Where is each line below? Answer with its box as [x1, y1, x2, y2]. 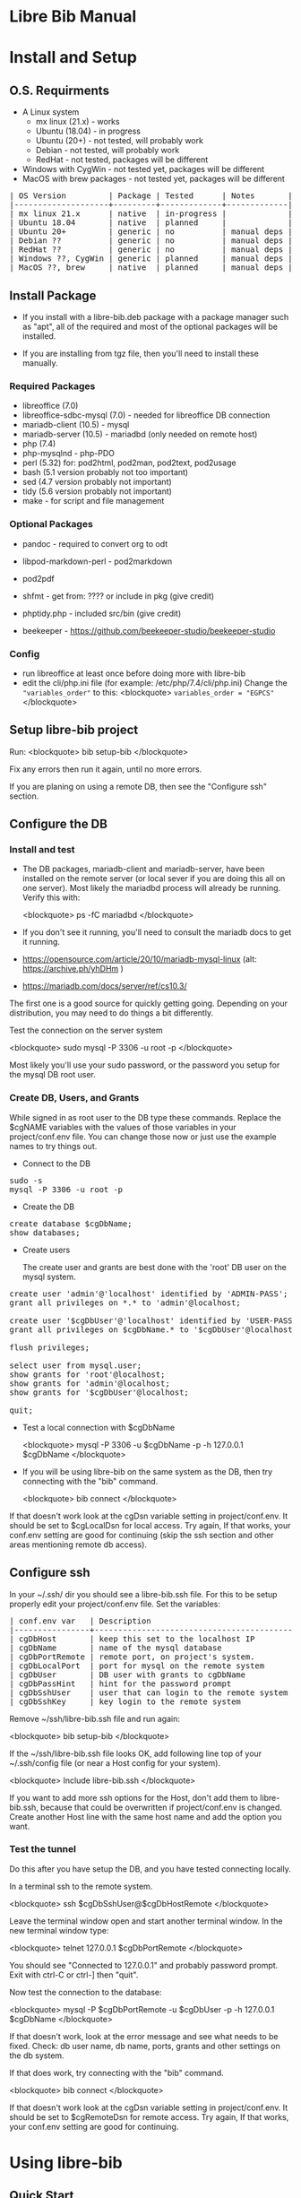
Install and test [9, 844, 75, 856]
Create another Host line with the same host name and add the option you [9, 1811, 282, 1822]
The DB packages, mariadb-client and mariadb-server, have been [21, 863, 265, 875]
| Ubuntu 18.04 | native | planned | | [9, 218, 293, 228]
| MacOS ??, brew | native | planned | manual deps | [9, 263, 293, 273]
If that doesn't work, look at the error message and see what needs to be [9, 2030, 279, 2041]
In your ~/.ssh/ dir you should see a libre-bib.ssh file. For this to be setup [9, 1588, 278, 1599]
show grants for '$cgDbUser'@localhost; [9, 1387, 190, 1398]
